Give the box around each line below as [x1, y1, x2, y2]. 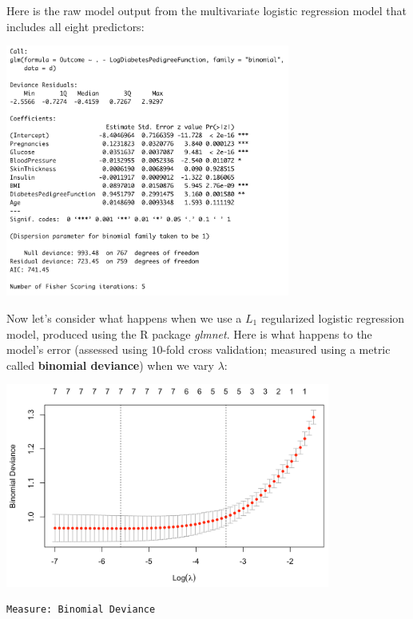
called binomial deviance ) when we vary [6, 356, 214, 373]
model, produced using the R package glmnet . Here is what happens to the [6, 325, 372, 342]
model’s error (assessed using [6, 341, 148, 358]
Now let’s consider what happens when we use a [6, 309, 242, 326]
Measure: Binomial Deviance [6, 604, 156, 616]
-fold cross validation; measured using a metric [162, 341, 391, 358]
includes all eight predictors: [6, 18, 145, 34]
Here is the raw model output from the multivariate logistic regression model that [6, 2, 407, 18]
